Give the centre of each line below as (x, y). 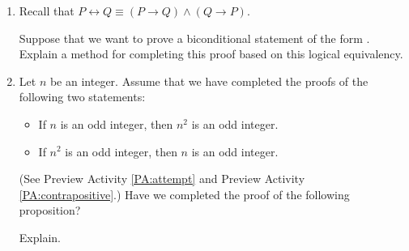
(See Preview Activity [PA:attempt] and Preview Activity (162, 179)
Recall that (47, 11)
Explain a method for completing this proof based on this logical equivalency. (211, 54)
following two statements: (82, 97)
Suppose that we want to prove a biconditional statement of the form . (194, 38)
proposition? (50, 210)
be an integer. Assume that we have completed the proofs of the (209, 81)
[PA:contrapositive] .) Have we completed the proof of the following (184, 194)
